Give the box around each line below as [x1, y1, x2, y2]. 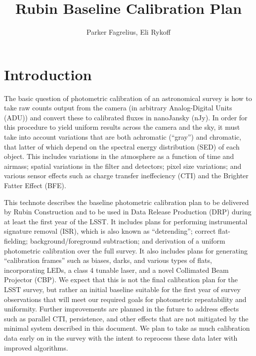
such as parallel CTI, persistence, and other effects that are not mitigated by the [4, 313, 249, 323]
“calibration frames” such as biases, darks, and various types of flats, [4, 255, 212, 265]
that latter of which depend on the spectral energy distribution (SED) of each [4, 141, 240, 152]
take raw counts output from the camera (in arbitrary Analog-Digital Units [4, 102, 232, 113]
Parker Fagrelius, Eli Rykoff [86, 27, 171, 37]
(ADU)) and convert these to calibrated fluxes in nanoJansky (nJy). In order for [4, 112, 248, 122]
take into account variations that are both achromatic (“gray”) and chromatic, [4, 132, 242, 142]
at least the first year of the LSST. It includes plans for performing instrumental [4, 216, 248, 226]
